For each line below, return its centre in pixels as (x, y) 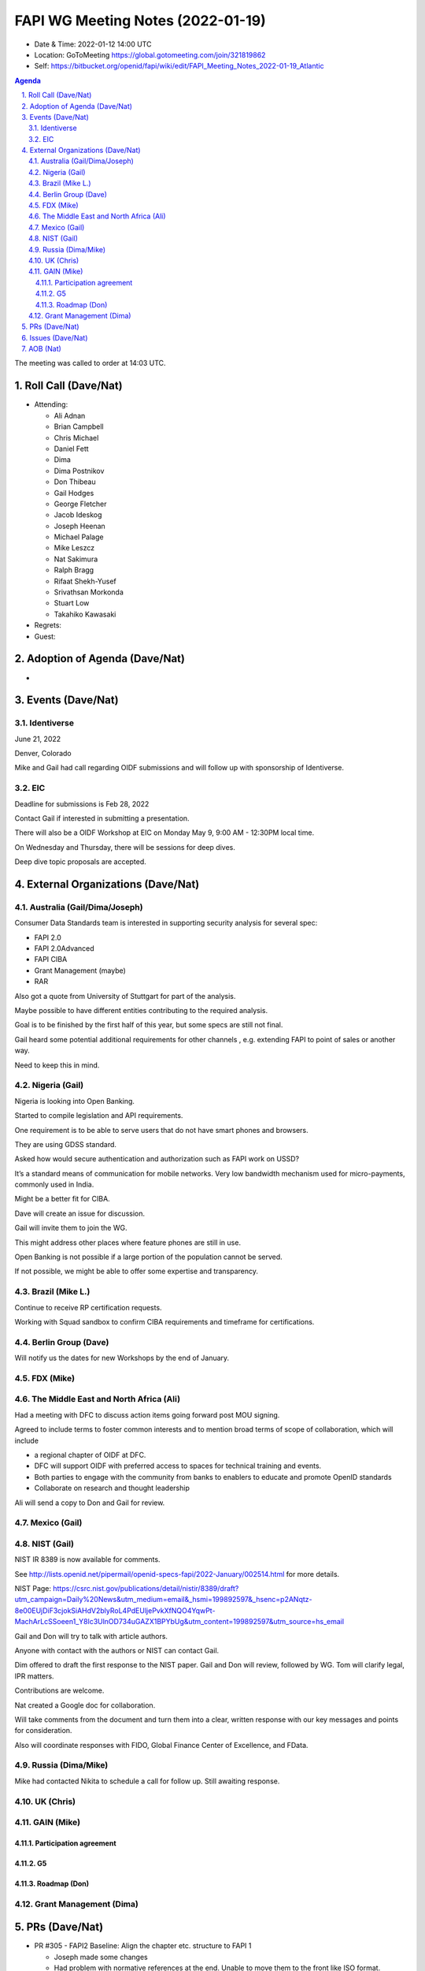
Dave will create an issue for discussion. (80, 1213)
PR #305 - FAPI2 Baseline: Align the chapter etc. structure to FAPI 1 (143, 1946)
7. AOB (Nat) (42, 349)
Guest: (45, 636)
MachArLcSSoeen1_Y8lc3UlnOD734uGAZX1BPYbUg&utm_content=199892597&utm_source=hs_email (179, 1622)
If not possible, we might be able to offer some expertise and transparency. (137, 1271)
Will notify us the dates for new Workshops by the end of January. (122, 1358)
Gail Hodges (74, 493)
